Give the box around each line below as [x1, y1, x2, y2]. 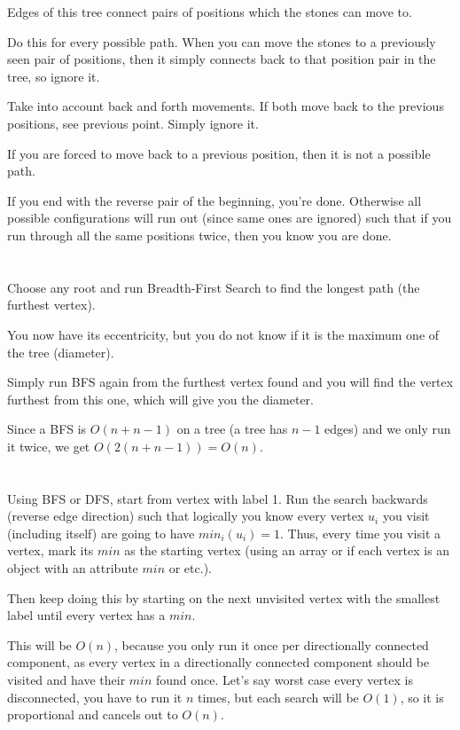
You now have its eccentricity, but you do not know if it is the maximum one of [7, 325, 440, 343]
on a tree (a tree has [176, 420, 288, 438]
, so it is [400, 687, 444, 706]
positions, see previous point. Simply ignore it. [7, 114, 259, 132]
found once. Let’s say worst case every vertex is [156, 671, 413, 688]
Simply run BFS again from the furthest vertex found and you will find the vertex [7, 373, 454, 391]
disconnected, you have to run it [7, 687, 183, 706]
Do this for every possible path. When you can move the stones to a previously [7, 32, 436, 51]
